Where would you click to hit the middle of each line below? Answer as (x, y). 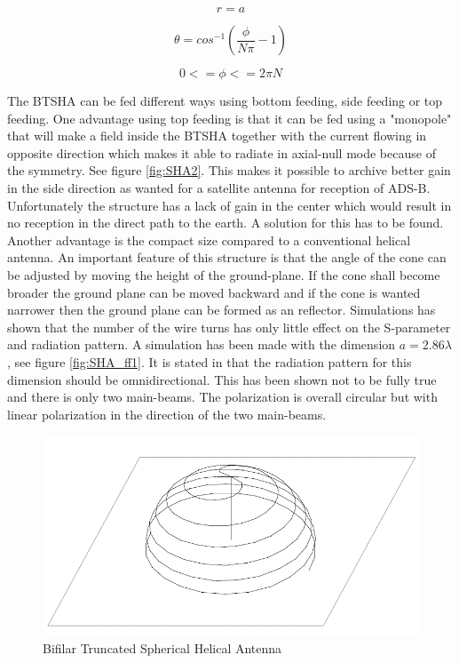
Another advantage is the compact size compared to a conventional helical (209, 240)
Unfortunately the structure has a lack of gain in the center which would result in (229, 205)
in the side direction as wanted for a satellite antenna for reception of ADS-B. (219, 187)
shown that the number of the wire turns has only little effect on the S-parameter (229, 327)
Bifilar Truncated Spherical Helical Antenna (162, 648)
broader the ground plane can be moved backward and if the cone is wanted (214, 292)
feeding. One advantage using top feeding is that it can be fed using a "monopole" (229, 118)
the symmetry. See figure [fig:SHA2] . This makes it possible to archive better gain (229, 170)
